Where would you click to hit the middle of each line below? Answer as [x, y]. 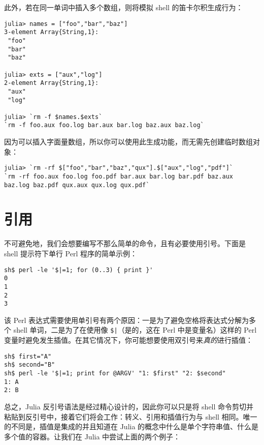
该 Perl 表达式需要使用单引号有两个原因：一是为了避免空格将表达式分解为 [127, 320]
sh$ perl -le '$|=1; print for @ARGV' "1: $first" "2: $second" [115, 374]
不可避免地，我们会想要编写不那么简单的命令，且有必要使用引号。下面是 [125, 243]
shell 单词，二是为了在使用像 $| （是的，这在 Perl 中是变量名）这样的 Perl [135, 330]
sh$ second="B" [30, 365]
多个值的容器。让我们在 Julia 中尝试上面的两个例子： [92, 436]
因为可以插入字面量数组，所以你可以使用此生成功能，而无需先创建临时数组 [128, 142]
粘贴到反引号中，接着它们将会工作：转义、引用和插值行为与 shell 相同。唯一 [131, 416]
